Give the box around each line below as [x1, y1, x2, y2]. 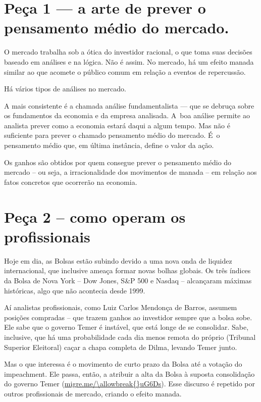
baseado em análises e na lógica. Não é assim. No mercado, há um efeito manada [4, 56, 254, 67]
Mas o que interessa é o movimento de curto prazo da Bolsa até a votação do [4, 359, 242, 369]
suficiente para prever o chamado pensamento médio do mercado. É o [4, 130, 220, 140]
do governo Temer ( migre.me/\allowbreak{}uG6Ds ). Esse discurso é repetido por [4, 378, 255, 389]
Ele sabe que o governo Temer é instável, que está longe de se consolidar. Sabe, [4, 322, 249, 332]
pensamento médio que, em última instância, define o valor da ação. [4, 140, 214, 150]
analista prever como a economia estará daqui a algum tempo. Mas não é [4, 120, 230, 130]
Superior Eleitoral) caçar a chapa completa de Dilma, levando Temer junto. [4, 341, 237, 352]
